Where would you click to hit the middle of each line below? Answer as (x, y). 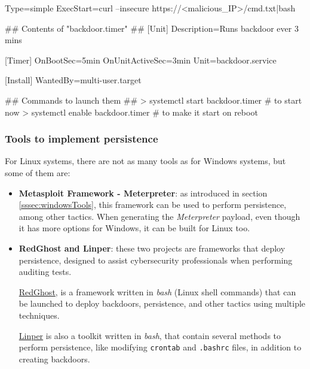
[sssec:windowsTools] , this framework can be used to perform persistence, (153, 205)
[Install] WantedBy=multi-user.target (73, 80)
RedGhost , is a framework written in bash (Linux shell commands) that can (157, 291)
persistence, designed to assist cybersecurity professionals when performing (156, 260)
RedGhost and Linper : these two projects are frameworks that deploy (152, 248)
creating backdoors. (54, 359)
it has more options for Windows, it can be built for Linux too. (134, 228)
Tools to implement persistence (82, 139)
